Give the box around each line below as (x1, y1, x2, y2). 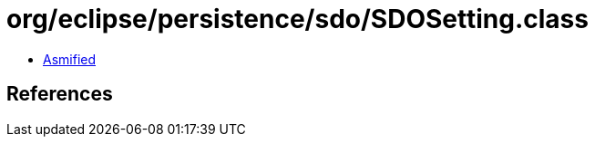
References (6, 82, 113, 106)
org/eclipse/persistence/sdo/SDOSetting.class (6, 4, 589, 34)
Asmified (43, 51, 97, 67)
